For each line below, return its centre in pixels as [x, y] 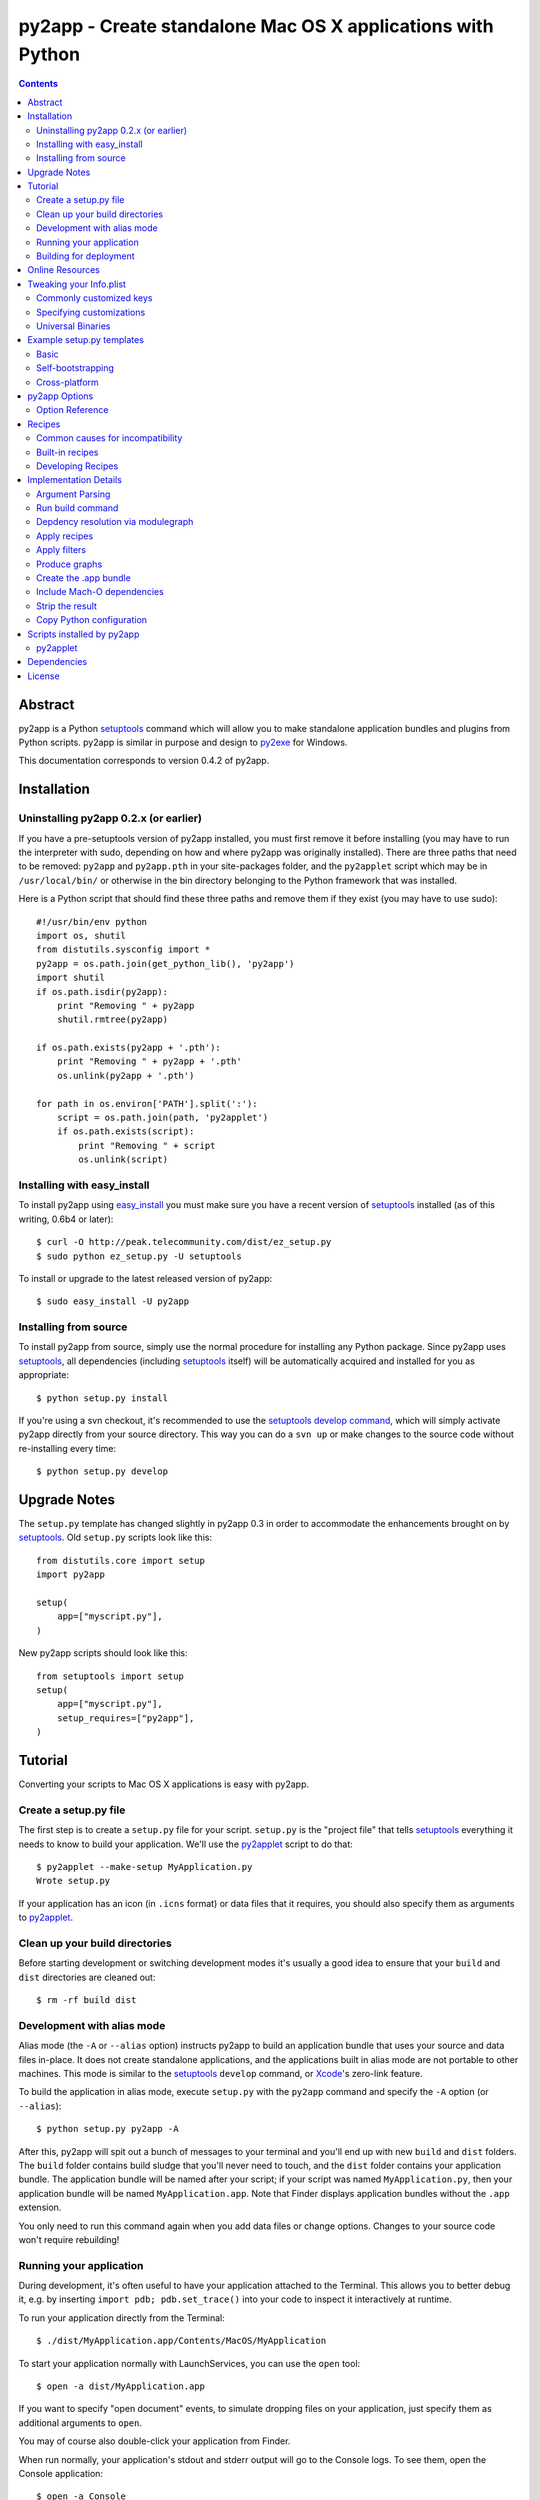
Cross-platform [67, 382]
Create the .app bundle [84, 578]
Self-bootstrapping [75, 368]
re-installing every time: [67, 1448]
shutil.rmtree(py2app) [112, 1019]
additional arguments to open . [80, 2422]
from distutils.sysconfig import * [123, 949]
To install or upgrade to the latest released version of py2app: [145, 1278]
